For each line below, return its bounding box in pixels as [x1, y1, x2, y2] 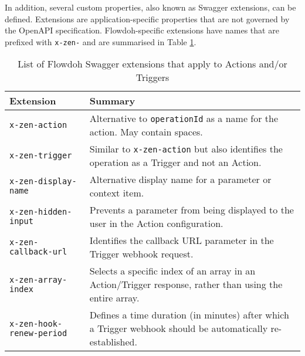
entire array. [89, 291, 140, 305]
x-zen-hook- [9, 318, 63, 328]
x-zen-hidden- [9, 207, 72, 217]
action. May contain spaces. [89, 125, 203, 139]
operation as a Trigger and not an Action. [89, 155, 262, 169]
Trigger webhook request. [89, 247, 194, 261]
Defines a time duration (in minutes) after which [89, 308, 289, 322]
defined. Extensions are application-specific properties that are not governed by [5, 12, 290, 25]
